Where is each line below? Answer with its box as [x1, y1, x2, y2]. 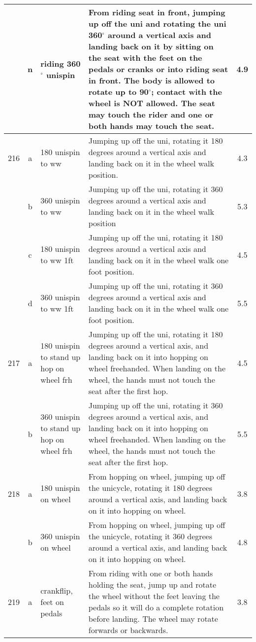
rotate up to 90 [88, 86, 149, 97]
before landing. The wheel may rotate [88, 613, 218, 624]
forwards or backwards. [88, 624, 168, 636]
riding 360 [40, 57, 81, 69]
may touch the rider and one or [88, 109, 214, 120]
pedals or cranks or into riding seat [88, 63, 228, 75]
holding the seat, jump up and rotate [88, 579, 217, 590]
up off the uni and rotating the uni [88, 18, 226, 29]
